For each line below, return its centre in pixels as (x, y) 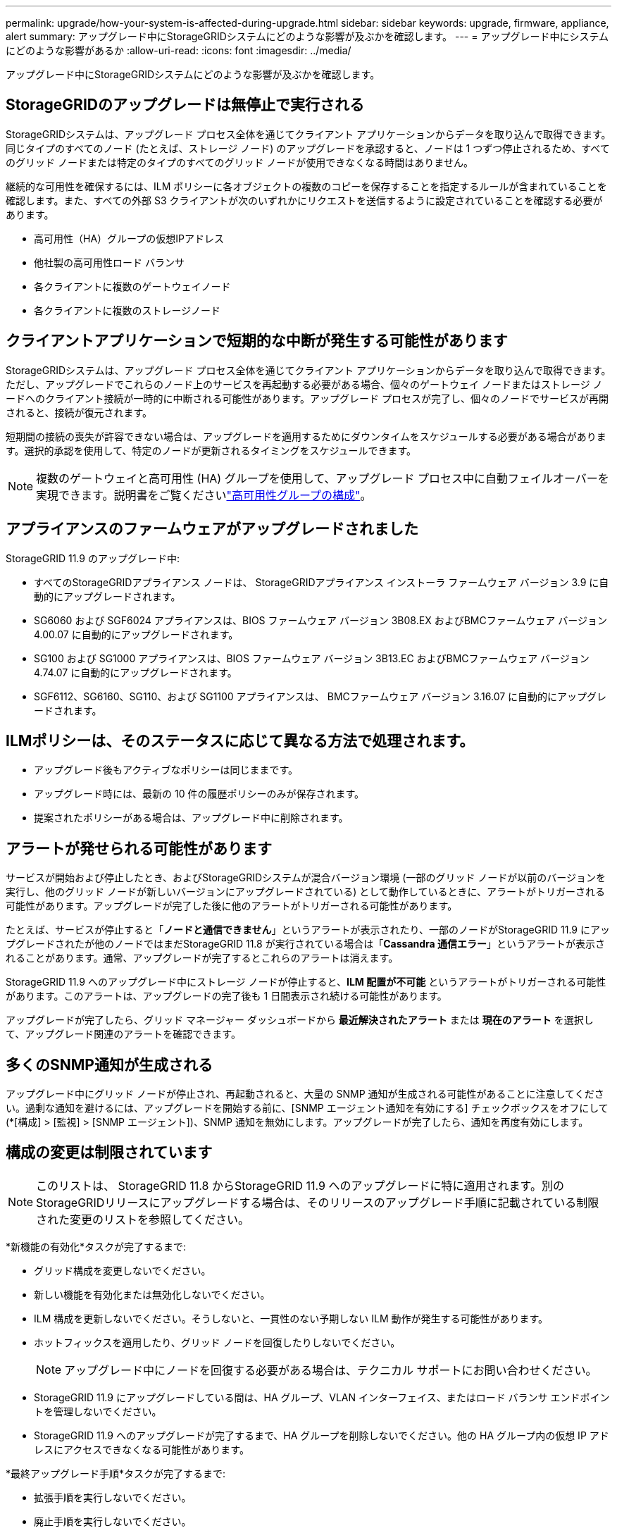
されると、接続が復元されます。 (79, 412)
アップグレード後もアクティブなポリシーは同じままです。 (166, 770)
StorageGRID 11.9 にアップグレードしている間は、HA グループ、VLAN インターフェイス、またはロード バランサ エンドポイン (322, 1397)
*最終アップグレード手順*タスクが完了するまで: (116, 1473)
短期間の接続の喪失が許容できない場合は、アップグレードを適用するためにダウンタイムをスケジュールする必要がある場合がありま (306, 436)
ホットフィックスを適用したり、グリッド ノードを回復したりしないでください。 (217, 1342)
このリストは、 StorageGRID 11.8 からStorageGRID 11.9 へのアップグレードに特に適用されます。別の (300, 1185)
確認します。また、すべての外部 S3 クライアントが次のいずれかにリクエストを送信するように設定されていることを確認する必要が (304, 200)
